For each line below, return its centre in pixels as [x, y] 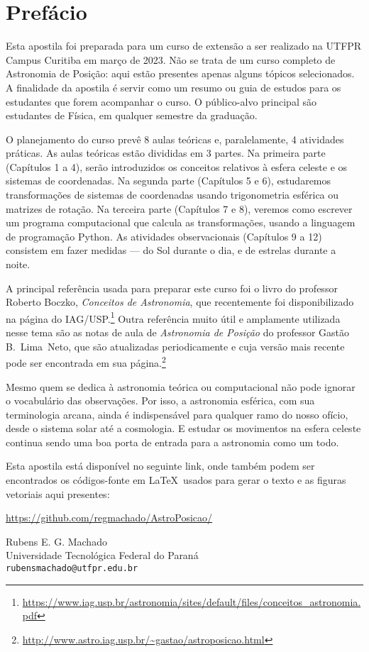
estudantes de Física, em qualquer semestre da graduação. [132, 115]
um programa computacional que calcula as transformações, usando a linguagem [181, 222]
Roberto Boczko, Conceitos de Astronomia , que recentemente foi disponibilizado [180, 302]
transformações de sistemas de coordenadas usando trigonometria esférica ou [172, 195]
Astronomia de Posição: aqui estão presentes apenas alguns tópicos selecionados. [180, 73]
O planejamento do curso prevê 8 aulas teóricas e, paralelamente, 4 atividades [175, 139]
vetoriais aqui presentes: [58, 493]
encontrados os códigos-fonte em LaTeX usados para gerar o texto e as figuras [176, 480]
